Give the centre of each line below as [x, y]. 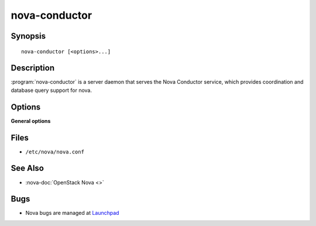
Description [33, 68]
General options [31, 121]
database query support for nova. [51, 90]
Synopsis [28, 36]
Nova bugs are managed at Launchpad [72, 213]
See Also [27, 168]
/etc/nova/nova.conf [55, 152]
